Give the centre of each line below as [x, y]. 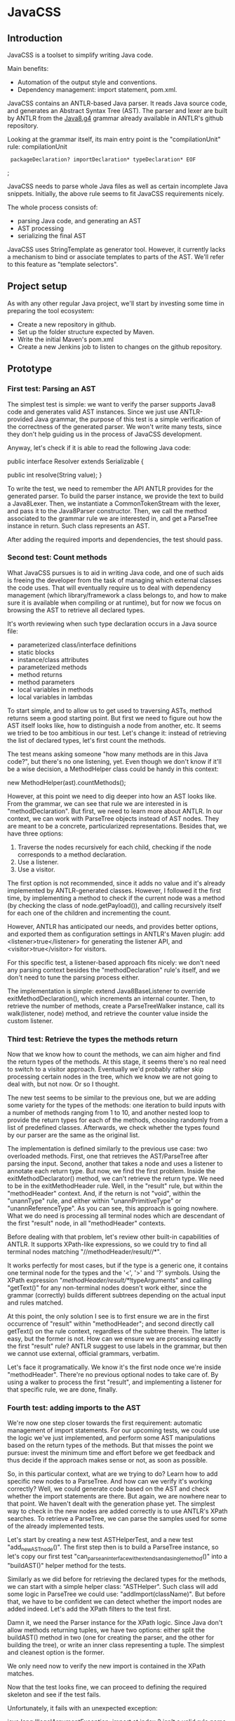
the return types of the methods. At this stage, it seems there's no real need [117, 1062]
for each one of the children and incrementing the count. [89, 913]
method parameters [46, 682]
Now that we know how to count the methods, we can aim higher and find [114, 1055]
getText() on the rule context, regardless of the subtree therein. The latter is [116, 1331]
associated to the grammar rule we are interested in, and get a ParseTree [113, 518]
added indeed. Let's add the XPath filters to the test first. [89, 1609]
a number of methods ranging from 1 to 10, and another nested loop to [109, 1113]
